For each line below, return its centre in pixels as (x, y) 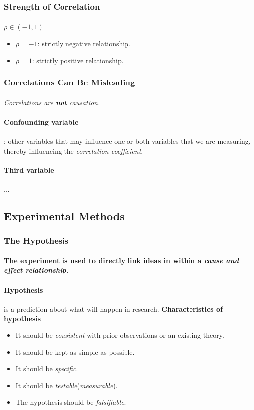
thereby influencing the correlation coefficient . (74, 150)
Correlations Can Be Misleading (70, 82)
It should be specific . (47, 369)
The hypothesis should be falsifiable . (71, 402)
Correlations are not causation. (52, 102)
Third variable (29, 170)
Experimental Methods (64, 216)
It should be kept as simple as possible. (75, 352)
